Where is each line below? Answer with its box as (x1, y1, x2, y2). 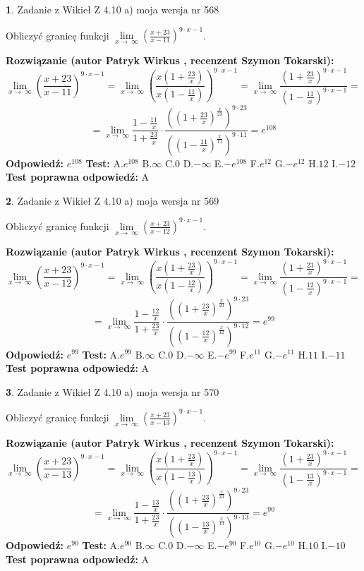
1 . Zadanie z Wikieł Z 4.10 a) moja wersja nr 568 (6, 2, 219, 16)
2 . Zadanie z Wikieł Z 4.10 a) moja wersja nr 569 (6, 193, 219, 208)
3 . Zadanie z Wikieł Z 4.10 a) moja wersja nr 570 (6, 384, 219, 399)
